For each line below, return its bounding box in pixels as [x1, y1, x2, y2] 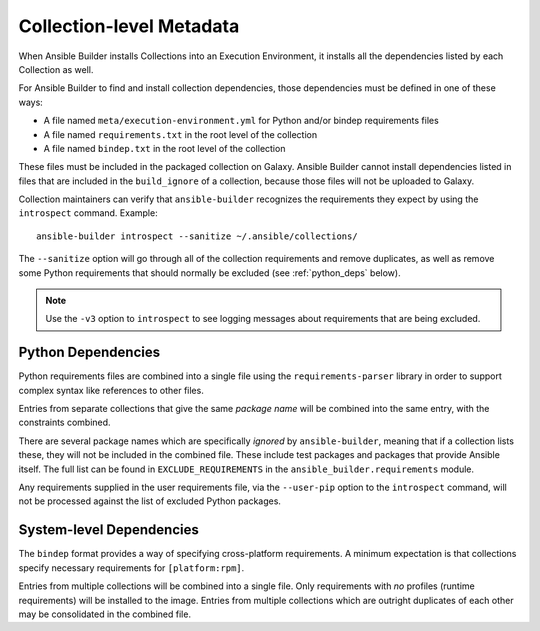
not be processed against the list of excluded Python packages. [18, 495, 282, 507]
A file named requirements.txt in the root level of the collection [43, 128, 318, 140]
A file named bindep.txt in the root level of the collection [43, 142, 286, 154]
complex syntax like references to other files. [18, 384, 204, 396]
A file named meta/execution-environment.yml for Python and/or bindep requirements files [43, 115, 439, 127]
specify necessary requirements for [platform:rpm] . [18, 561, 245, 574]
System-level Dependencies [18, 521, 199, 539]
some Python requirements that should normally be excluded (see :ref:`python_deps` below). [18, 266, 401, 279]
